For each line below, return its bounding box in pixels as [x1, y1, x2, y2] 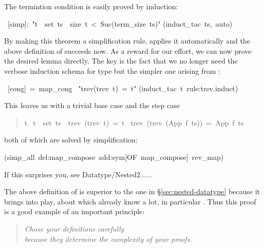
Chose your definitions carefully [24, 223, 124, 234]
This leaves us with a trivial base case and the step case [4, 100, 180, 111]
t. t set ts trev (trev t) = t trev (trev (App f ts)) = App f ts [24, 117, 244, 128]
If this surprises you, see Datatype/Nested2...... [4, 169, 153, 179]
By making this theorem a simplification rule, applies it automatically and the [4, 35, 250, 46]
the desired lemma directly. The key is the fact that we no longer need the [4, 55, 238, 66]
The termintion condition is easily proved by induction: [4, 1, 178, 11]
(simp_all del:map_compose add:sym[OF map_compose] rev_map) [4, 151, 224, 162]
